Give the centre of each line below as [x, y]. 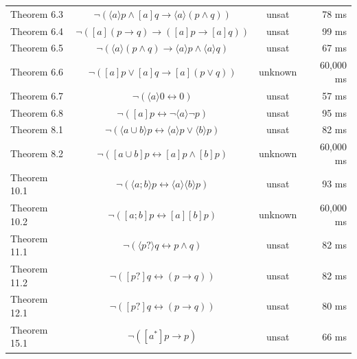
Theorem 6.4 [37, 31]
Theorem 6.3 [37, 13]
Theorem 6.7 [37, 95]
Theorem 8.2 [37, 153]
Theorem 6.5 [37, 48]
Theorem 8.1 [37, 129]
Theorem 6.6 [37, 72]
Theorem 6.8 [37, 112]
